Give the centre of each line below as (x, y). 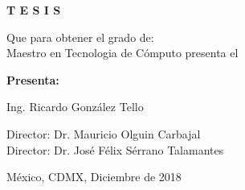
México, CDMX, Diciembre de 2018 (94, 177)
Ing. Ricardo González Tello (75, 107)
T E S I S (34, 10)
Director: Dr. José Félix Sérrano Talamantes (115, 149)
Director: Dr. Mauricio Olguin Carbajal (104, 133)
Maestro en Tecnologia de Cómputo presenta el (122, 53)
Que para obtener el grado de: (80, 37)
